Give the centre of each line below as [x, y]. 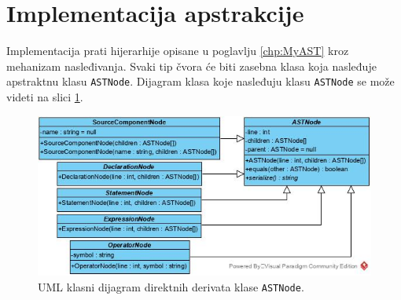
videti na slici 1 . [45, 96]
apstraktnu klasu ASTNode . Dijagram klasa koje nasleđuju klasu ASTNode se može [200, 81]
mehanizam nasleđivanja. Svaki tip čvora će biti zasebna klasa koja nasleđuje [191, 66]
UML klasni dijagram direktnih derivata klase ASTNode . [171, 287]
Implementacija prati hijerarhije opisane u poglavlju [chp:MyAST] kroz [178, 51]
